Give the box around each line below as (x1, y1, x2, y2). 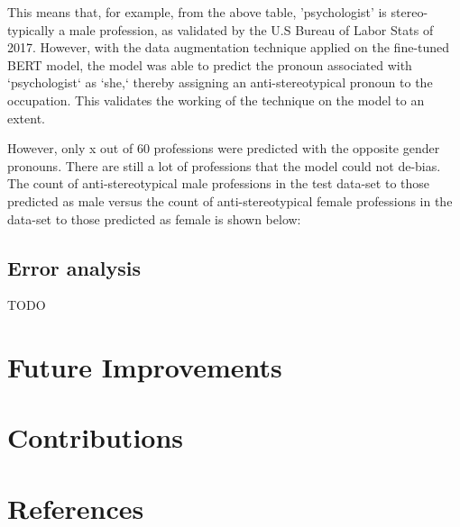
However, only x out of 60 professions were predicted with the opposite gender (7, 139, 440, 158)
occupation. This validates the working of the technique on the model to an (7, 90, 425, 109)
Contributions (7, 419, 184, 456)
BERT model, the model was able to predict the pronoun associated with (7, 55, 412, 74)
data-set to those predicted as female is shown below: (7, 209, 301, 228)
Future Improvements (7, 349, 282, 386)
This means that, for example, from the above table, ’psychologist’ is (7, 3, 387, 21)
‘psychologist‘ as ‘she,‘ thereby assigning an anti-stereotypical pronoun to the (7, 73, 433, 92)
